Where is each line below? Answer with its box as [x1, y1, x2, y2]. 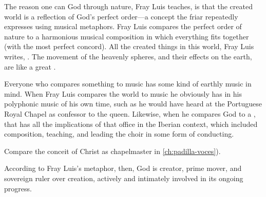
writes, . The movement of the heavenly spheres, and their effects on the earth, [4, 51, 252, 61]
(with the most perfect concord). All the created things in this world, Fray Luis [4, 41, 254, 52]
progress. [4, 183, 32, 193]
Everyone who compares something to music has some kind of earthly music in [4, 78, 252, 89]
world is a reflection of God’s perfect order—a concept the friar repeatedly [4, 11, 238, 21]
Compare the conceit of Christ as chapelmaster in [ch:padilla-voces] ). [4, 145, 221, 156]
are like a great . [4, 61, 56, 72]
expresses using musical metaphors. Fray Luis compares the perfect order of [4, 21, 242, 32]
